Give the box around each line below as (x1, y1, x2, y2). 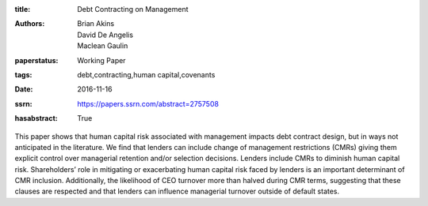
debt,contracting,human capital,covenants (77, 69, 216, 79)
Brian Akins (77, 19, 115, 28)
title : (14, 5, 31, 13)
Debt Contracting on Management (77, 5, 189, 13)
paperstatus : (14, 55, 59, 65)
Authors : (14, 19, 45, 28)
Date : (14, 84, 33, 94)
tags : (14, 69, 32, 79)
